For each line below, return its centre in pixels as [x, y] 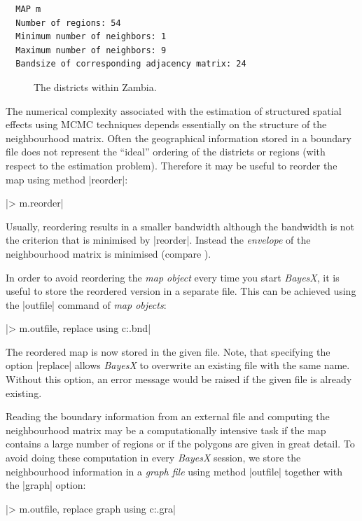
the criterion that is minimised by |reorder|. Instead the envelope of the [158, 240]
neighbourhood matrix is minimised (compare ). [109, 253]
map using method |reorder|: [67, 179]
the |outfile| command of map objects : [86, 304]
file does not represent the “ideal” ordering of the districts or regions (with [166, 152]
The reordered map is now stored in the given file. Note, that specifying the [168, 351]
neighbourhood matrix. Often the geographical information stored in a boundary [179, 138]
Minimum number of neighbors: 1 [91, 37]
